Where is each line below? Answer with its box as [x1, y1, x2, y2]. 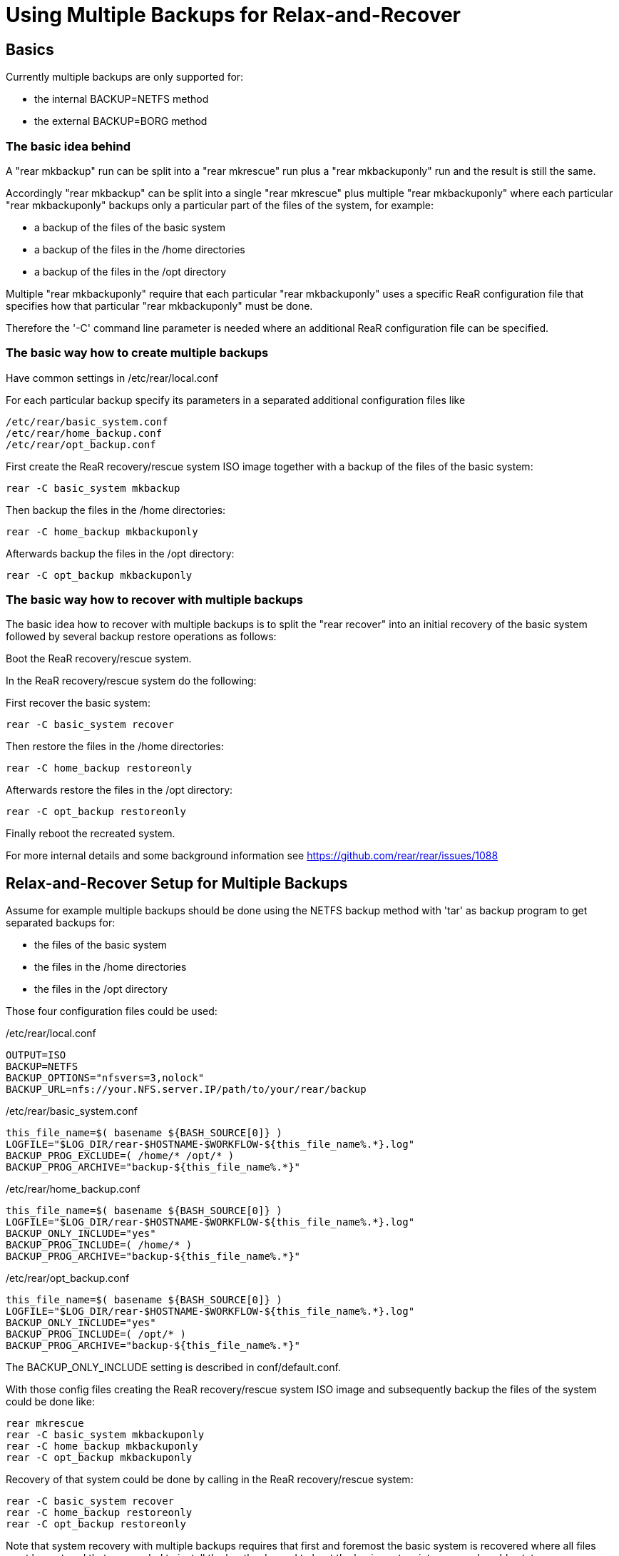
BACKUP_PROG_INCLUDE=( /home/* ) [6, 1239, 193, 1251]
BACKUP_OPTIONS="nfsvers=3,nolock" [6, 1072, 205, 1084]
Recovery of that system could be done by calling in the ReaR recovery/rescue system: [6, 1473, 414, 1486]
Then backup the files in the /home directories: [6, 503, 226, 516]
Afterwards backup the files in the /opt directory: [6, 547, 235, 560]
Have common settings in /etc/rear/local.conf [6, 371, 218, 384]
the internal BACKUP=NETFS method [34, 93, 209, 106]
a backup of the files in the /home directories [34, 243, 245, 256]
